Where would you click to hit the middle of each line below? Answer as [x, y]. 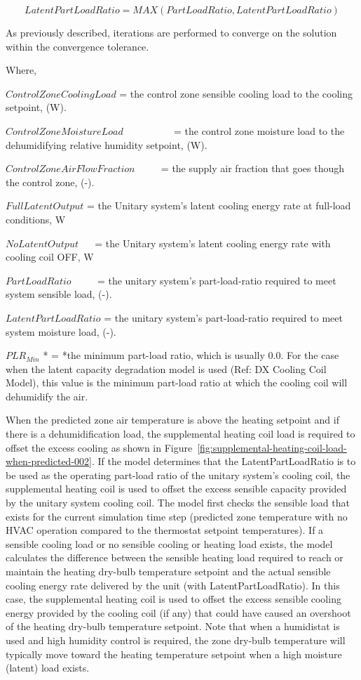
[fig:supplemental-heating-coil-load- [272, 447]
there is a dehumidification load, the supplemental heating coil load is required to [180, 434]
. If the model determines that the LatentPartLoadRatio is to [224, 461]
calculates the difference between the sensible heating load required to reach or [175, 557]
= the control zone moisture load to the [259, 130]
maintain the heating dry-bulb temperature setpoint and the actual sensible [168, 571]
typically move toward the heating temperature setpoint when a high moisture [174, 654]
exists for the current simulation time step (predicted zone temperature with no [177, 516]
